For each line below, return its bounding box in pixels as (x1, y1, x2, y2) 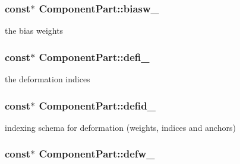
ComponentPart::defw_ (39, 146, 155, 161)
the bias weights (5, 24, 64, 37)
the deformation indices (5, 73, 90, 85)
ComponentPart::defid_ (39, 98, 156, 112)
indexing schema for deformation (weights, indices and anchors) (5, 121, 236, 133)
